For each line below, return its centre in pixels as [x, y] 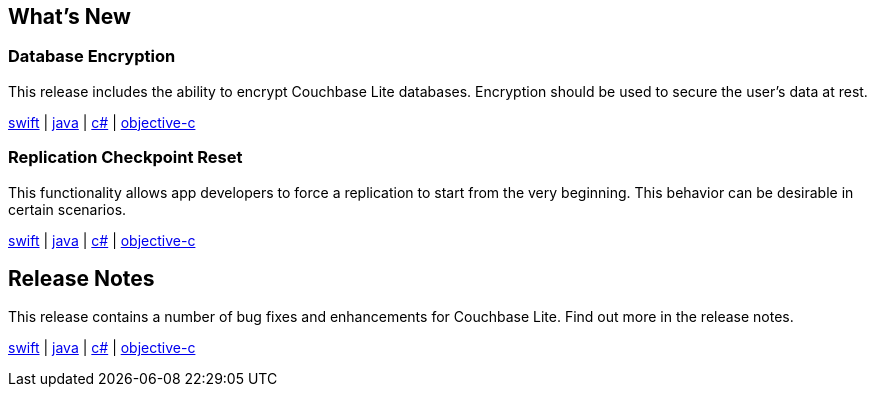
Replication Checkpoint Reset [125, 157]
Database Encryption [92, 56]
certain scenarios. [67, 209]
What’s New [69, 16]
